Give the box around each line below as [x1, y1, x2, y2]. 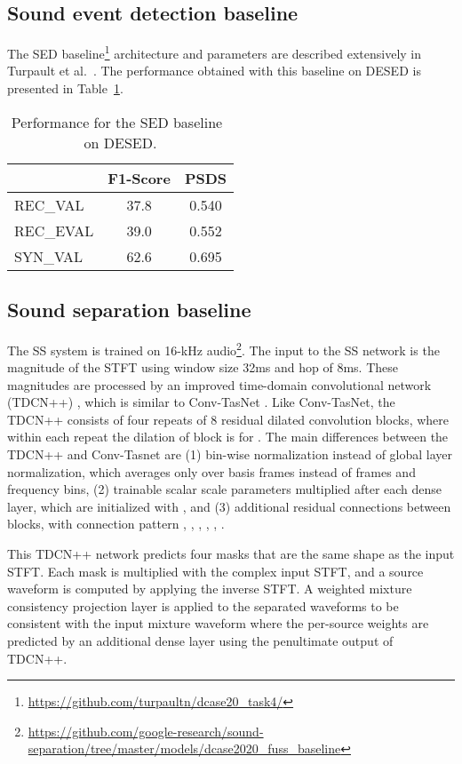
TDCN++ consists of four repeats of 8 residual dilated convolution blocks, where [7, 410, 450, 428]
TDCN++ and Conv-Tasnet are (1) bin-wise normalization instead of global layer [7, 445, 453, 464]
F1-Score [108, 167, 171, 188]
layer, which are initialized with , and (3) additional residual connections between [7, 497, 451, 515]
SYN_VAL [14, 245, 84, 267]
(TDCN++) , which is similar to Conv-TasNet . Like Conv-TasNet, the [7, 393, 395, 411]
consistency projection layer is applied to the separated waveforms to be [7, 596, 399, 615]
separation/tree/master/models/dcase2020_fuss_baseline [28, 739, 341, 758]
